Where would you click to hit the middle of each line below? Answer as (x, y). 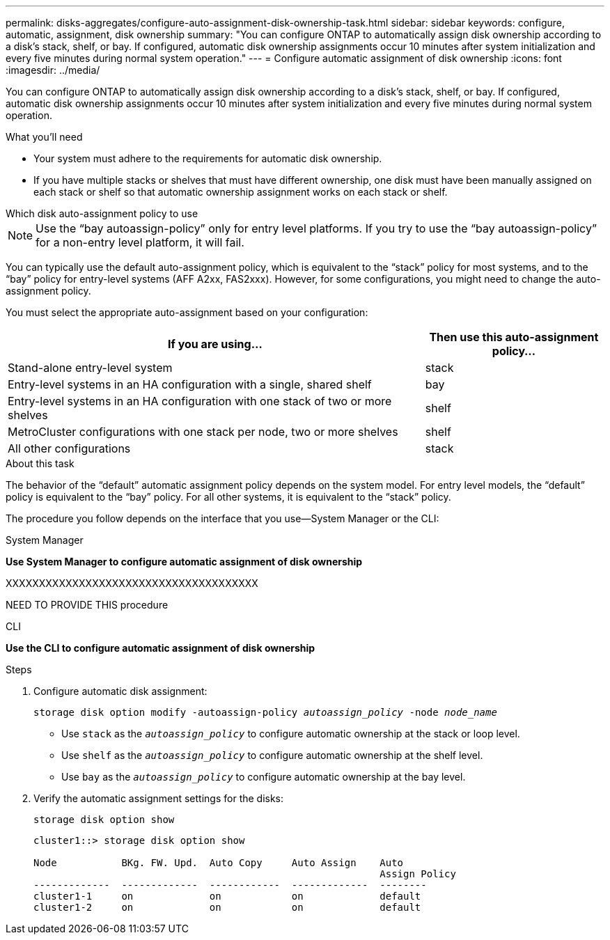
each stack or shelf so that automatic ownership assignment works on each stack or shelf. (241, 192)
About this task (40, 463)
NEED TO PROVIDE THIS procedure (87, 605)
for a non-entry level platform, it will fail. (140, 242)
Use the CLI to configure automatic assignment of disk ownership (161, 648)
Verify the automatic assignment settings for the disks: (159, 798)
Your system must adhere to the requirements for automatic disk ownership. (208, 158)
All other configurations (69, 448)
